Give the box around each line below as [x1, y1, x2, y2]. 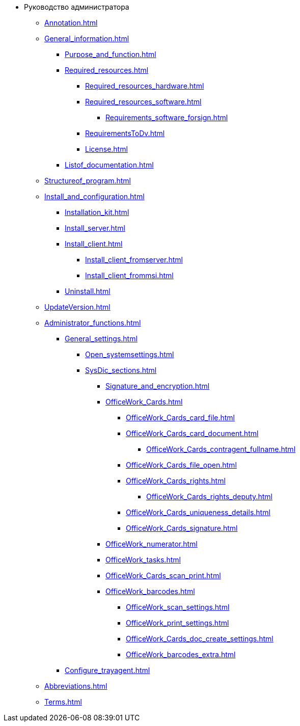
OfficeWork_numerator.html [105, 540, 198, 548]
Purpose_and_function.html [65, 50, 156, 59]
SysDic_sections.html [85, 366, 157, 374]
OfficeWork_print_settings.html [126, 619, 229, 627]
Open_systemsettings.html [85, 350, 174, 359]
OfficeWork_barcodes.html [105, 587, 195, 596]
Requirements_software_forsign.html [105, 113, 228, 122]
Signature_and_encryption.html [105, 382, 210, 390]
